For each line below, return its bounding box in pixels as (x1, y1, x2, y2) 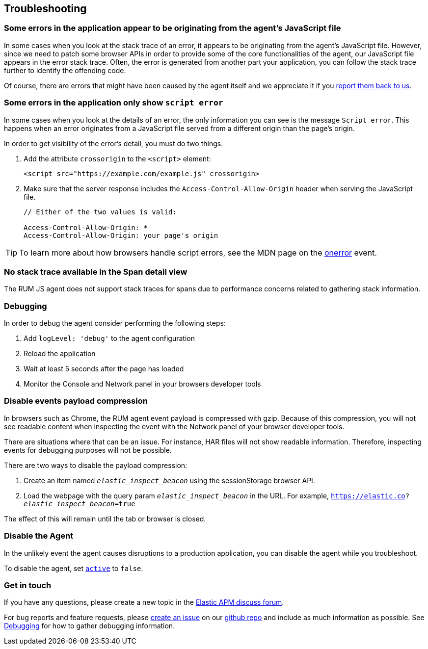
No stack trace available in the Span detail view (4, 266, 187, 277)
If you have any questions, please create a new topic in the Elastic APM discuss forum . (4, 598, 284, 607)
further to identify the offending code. (4, 66, 126, 75)
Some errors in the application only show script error (4, 98, 223, 108)
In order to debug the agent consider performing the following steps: (4, 319, 226, 328)
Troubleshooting (4, 2, 87, 15)
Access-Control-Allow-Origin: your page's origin (24, 231, 218, 239)
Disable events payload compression (4, 396, 148, 406)
